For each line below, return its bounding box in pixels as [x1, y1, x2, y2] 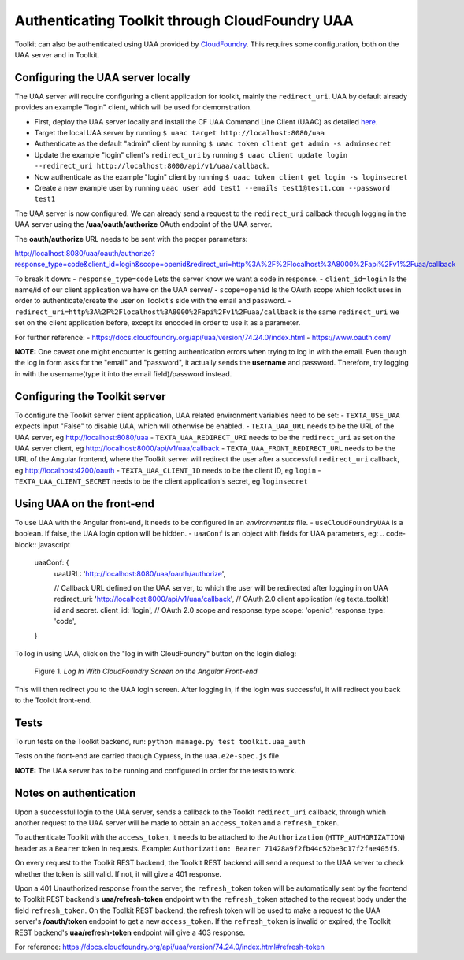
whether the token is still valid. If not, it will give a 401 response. [14, 869, 222, 878]
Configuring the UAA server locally [14, 71, 191, 84]
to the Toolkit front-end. [14, 695, 92, 705]
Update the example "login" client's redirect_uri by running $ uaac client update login [34, 150, 348, 159]
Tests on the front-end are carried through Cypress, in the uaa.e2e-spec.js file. [14, 751, 281, 761]
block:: [14, 539, 37, 549]
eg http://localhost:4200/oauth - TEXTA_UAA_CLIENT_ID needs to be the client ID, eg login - [14, 465, 322, 475]
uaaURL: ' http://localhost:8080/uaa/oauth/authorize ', [54, 569, 226, 578]
